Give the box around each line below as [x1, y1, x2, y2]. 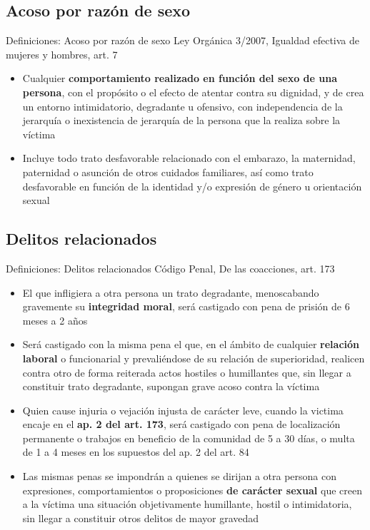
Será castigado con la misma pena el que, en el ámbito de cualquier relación [22, 337, 360, 352]
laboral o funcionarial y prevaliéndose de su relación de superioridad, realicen [22, 350, 365, 365]
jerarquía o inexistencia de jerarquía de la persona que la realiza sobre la [22, 113, 341, 128]
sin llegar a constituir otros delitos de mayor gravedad [22, 510, 259, 525]
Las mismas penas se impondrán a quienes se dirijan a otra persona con [22, 469, 337, 484]
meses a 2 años [22, 312, 88, 327]
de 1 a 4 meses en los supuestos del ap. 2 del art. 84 [22, 444, 249, 459]
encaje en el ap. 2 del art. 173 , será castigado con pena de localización [22, 417, 341, 432]
